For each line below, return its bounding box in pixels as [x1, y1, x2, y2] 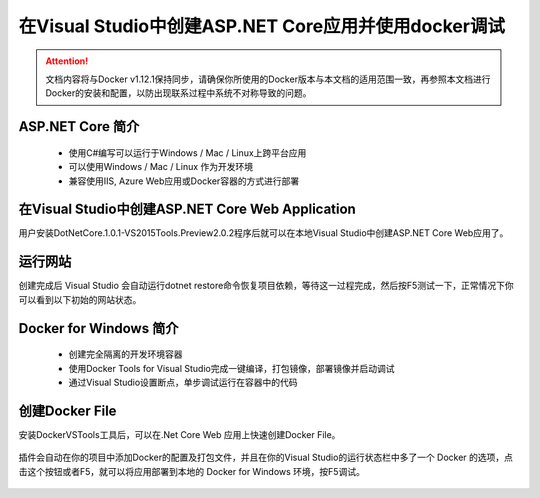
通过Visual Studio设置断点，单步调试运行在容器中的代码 [68, 376, 299, 388]
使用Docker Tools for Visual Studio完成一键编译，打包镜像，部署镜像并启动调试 [68, 362, 395, 374]
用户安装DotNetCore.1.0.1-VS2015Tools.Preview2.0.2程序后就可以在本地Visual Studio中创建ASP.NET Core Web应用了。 [18, 227, 509, 239]
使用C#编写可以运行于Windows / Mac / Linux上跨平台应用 [68, 146, 307, 159]
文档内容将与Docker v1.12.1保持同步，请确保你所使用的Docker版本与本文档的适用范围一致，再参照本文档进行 [45, 73, 491, 85]
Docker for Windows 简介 [18, 320, 179, 337]
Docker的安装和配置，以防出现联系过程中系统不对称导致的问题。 [45, 87, 312, 99]
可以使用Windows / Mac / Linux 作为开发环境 [68, 161, 254, 173]
